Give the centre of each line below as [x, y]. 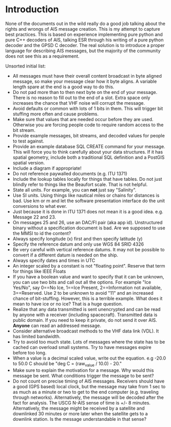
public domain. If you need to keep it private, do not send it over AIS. [85, 320]
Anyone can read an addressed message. [57, 325]
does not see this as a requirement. [42, 56]
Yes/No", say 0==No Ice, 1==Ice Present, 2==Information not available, [87, 288]
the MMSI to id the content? [42, 233]
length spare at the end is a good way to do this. [64, 87]
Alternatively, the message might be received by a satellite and [79, 408]
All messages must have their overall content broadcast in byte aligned [87, 76]
